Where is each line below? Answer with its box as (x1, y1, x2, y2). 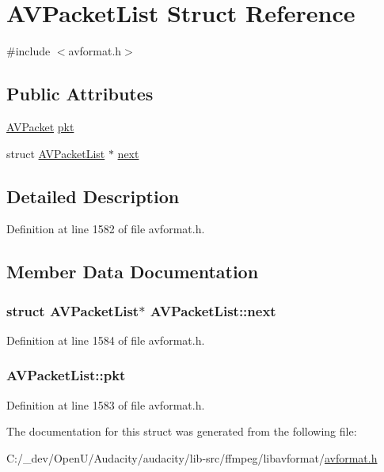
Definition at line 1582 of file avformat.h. (6, 221, 205, 237)
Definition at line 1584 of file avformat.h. (6, 331, 205, 348)
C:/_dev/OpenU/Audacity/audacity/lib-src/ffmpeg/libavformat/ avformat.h (6, 449, 378, 466)
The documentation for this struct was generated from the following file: (6, 423, 357, 440)
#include (6, 43, 51, 59)
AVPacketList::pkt (6, 365, 126, 385)
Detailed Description (6, 183, 180, 208)
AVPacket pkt (6, 118, 74, 134)
